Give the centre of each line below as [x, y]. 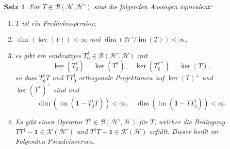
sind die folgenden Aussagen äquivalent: [153, 6]
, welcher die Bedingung [189, 122]
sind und [66, 90]
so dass [26, 78]
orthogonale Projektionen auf [122, 78]
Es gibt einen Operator [49, 122]
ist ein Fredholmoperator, [59, 22]
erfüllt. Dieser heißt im [184, 131]
